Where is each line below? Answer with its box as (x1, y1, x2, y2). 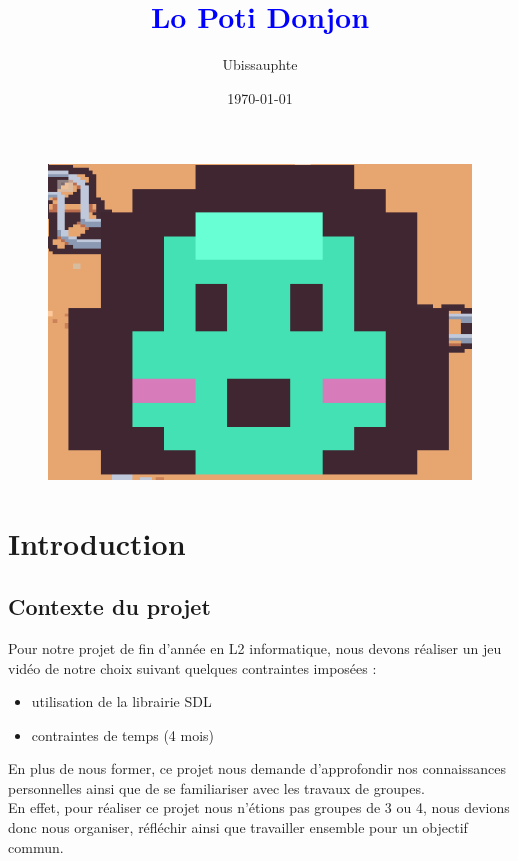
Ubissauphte (222, 54, 298, 75)
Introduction (8, 522, 186, 563)
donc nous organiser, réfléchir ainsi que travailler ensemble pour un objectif (8, 817, 468, 838)
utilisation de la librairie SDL (31, 691, 212, 712)
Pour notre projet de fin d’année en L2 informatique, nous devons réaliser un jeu (8, 637, 502, 658)
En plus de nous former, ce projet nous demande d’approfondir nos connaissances (8, 758, 506, 779)
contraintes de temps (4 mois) (31, 724, 215, 745)
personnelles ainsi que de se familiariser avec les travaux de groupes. (8, 777, 425, 798)
